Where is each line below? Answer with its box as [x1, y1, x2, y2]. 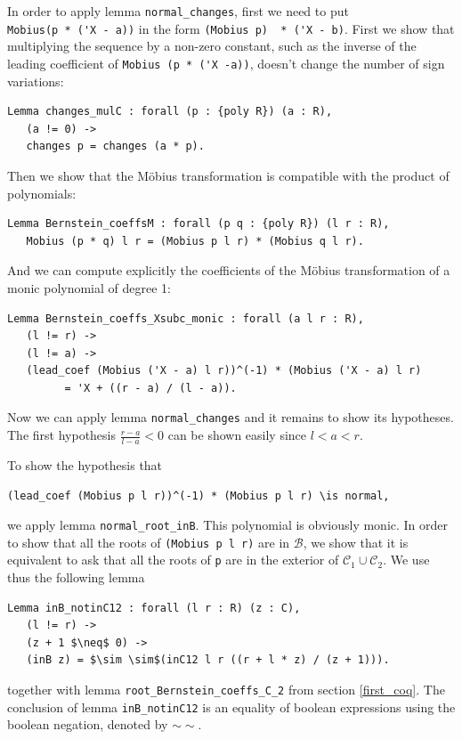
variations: [7, 71, 64, 90]
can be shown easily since [167, 426, 307, 444]
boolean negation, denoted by [7, 715, 168, 734]
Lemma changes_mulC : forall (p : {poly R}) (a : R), [7, 105, 333, 118]
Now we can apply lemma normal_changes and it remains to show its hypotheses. [7, 408, 454, 426]
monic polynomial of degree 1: [7, 278, 171, 296]
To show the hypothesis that [7, 455, 163, 474]
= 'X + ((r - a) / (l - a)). [64, 381, 237, 394]
